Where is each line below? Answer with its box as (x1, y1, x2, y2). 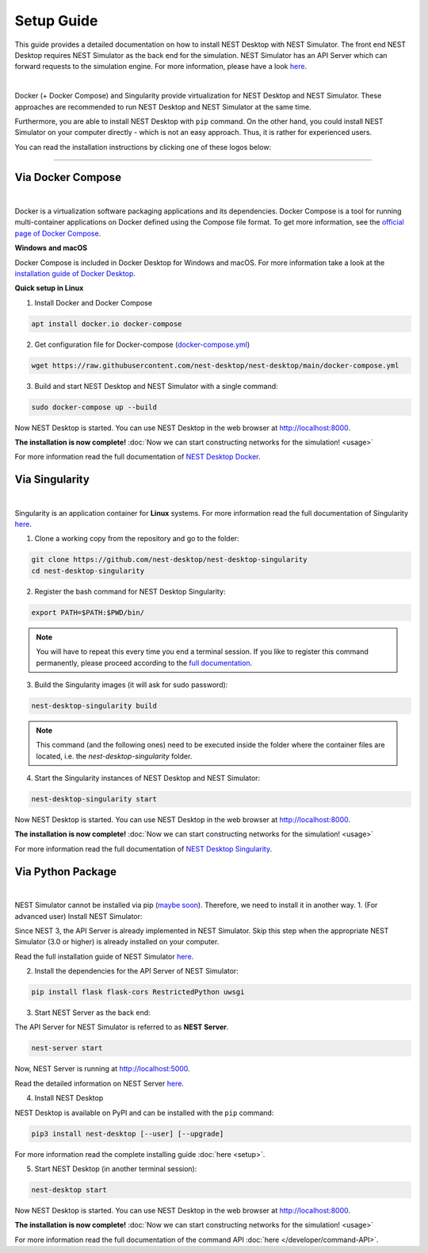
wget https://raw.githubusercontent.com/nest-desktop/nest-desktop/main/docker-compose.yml (31, 361, 399, 370)
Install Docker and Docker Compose (34, 298, 153, 307)
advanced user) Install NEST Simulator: (14, 911, 143, 921)
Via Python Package (14, 865, 117, 878)
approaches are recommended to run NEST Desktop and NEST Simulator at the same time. (14, 102, 312, 111)
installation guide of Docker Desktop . (14, 268, 136, 278)
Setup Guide (14, 12, 98, 29)
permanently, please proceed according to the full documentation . (36, 658, 253, 667)
